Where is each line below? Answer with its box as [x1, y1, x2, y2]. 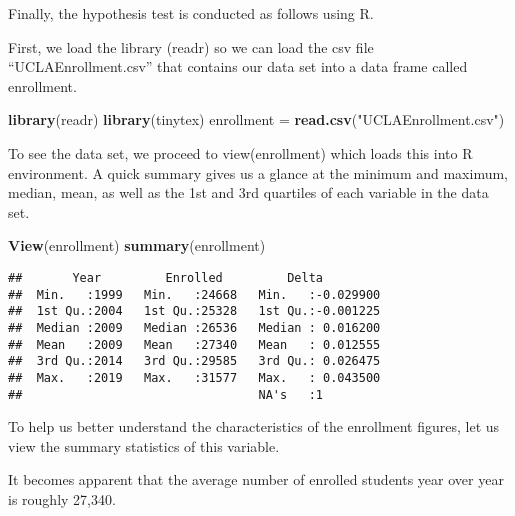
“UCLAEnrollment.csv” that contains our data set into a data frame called [8, 56, 468, 77]
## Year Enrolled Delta [8, 270, 323, 285]
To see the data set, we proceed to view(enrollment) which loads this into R [8, 142, 473, 163]
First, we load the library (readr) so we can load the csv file [8, 36, 374, 57]
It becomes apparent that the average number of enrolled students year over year [8, 469, 504, 490]
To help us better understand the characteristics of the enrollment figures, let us [8, 416, 500, 437]
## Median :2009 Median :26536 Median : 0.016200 [8, 320, 381, 335]
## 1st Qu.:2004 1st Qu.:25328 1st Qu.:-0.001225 [8, 304, 381, 319]
